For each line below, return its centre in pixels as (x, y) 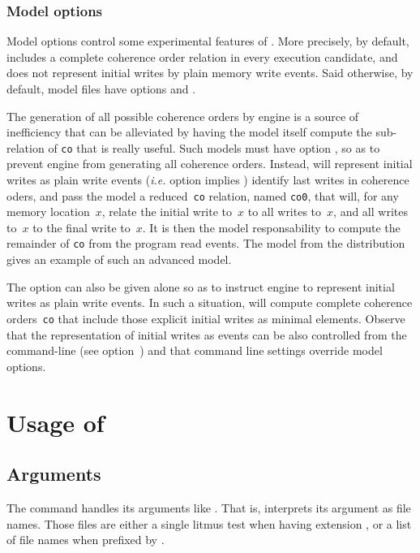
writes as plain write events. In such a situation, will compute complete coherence (210, 302)
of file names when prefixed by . (86, 540)
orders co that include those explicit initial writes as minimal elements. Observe (206, 318)
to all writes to (285, 212)
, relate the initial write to (167, 212)
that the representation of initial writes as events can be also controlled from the (207, 334)
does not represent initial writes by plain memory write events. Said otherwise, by (210, 73)
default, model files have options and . (101, 89)
